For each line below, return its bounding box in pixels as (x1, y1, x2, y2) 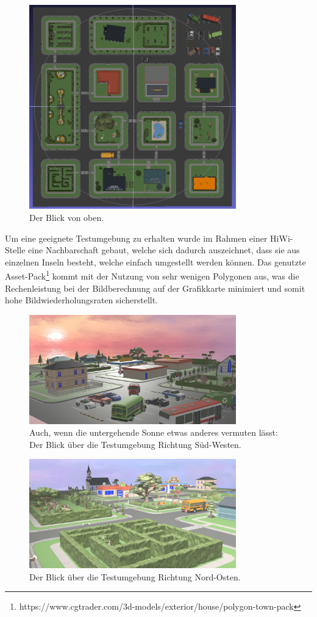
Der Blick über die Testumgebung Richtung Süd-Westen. (29, 438, 241, 450)
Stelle (5, 244, 26, 256)
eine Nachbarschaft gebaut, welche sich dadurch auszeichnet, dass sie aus (28, 244, 300, 256)
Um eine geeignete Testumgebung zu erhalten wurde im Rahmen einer (5, 231, 268, 244)
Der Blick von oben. (29, 211, 104, 223)
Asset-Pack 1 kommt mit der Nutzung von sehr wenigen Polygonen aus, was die (5, 268, 299, 282)
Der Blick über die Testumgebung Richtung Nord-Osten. (29, 570, 241, 583)
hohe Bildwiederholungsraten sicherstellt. (5, 294, 158, 306)
